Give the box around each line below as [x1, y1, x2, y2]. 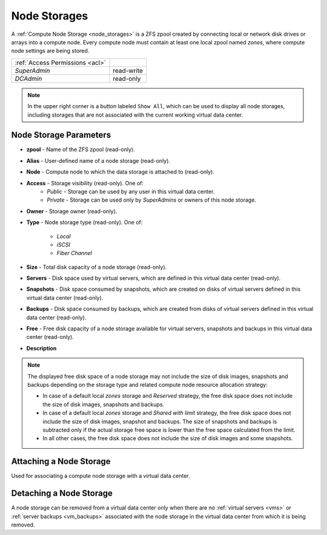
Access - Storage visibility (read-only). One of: [26, 179, 144, 186]
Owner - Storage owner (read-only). [26, 207, 117, 215]
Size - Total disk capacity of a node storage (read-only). [26, 263, 167, 270]
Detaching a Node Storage [11, 488, 113, 499]
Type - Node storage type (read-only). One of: [26, 219, 143, 226]
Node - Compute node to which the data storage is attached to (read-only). [26, 168, 215, 175]
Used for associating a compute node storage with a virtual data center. [11, 472, 190, 480]
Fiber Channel [56, 250, 92, 257]
